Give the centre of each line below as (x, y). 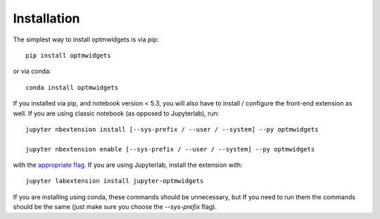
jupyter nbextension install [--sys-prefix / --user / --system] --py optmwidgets (172, 129)
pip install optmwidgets (68, 55)
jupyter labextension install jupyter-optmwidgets (115, 181)
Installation (46, 18)
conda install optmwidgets (72, 87)
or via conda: (32, 71)
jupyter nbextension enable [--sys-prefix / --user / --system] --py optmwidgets (170, 149)
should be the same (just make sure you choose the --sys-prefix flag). (115, 207)
